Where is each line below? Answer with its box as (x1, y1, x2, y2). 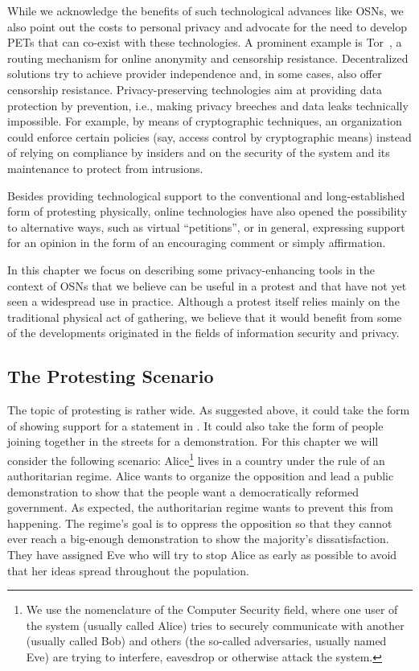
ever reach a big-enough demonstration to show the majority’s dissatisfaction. (7, 530, 389, 547)
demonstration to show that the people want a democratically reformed (7, 483, 359, 500)
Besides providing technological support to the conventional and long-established (7, 187, 405, 204)
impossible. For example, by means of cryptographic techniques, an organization (7, 113, 402, 130)
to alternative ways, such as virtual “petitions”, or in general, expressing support (7, 218, 405, 235)
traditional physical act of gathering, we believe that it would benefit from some (7, 308, 402, 325)
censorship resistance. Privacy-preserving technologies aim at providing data (7, 80, 383, 97)
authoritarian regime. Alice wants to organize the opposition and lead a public (7, 467, 394, 484)
